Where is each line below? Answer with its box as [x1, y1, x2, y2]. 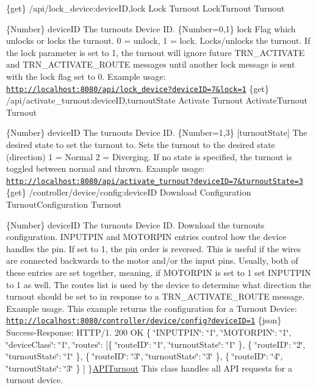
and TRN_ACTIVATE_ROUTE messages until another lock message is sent [6, 58, 295, 71]
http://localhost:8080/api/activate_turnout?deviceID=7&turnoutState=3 [6, 177, 303, 186]
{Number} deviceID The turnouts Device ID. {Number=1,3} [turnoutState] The [6, 126, 307, 139]
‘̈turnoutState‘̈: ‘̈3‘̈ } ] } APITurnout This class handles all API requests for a [6, 361, 292, 374]
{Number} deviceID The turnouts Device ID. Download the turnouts [6, 218, 265, 231]
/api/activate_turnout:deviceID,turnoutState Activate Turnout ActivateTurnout [6, 94, 307, 107]
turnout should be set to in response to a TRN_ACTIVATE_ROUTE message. [6, 290, 305, 303]
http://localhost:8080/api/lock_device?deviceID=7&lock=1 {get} [6, 82, 270, 94]
